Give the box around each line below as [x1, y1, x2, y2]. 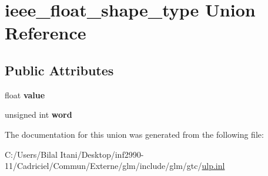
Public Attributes [5, 61, 114, 79]
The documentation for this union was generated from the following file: [5, 128, 264, 140]
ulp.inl [202, 160, 225, 172]
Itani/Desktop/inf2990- [60, 148, 144, 160]
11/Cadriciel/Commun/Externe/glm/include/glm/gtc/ [5, 160, 202, 172]
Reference [5, 21, 86, 45]
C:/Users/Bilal [5, 148, 58, 160]
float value [5, 88, 45, 101]
